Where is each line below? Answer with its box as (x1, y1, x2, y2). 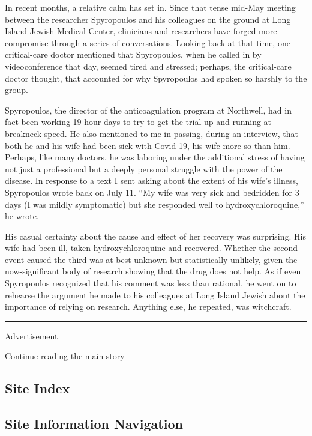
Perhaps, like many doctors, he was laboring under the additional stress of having (5, 151, 305, 163)
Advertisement (5, 329, 58, 342)
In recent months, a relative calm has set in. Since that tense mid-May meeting (5, 1, 296, 13)
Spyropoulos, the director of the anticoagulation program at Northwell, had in (5, 103, 292, 116)
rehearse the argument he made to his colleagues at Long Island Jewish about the (5, 288, 305, 301)
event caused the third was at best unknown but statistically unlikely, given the (5, 253, 298, 265)
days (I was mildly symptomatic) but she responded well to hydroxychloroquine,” (5, 198, 304, 210)
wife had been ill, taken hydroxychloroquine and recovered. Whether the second (5, 241, 298, 254)
